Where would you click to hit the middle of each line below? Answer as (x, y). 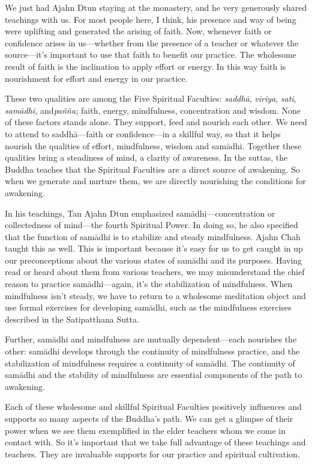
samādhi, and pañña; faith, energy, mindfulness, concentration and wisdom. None (153, 110)
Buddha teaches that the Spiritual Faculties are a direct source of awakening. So (152, 169)
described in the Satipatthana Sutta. (72, 319)
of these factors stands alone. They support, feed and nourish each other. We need (156, 122)
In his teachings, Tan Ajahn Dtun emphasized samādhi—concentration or (140, 213)
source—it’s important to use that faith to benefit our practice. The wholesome (151, 54)
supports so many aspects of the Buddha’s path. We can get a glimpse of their (149, 418)
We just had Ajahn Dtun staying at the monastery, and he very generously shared (156, 7)
